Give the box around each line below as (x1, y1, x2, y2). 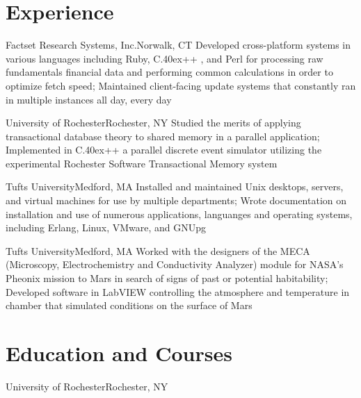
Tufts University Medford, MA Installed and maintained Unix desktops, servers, (6, 179, 344, 194)
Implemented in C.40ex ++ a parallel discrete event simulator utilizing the (6, 142, 322, 157)
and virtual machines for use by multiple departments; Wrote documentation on (6, 193, 347, 208)
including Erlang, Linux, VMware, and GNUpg (6, 220, 207, 235)
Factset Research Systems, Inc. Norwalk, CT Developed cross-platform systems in (6, 38, 351, 52)
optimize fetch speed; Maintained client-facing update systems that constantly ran (6, 78, 356, 92)
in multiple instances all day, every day (6, 92, 172, 106)
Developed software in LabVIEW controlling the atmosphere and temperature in (6, 284, 350, 299)
